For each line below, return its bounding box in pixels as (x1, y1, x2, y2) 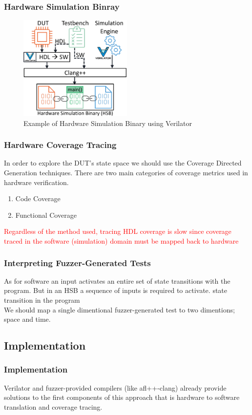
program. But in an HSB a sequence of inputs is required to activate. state (4, 285, 228, 295)
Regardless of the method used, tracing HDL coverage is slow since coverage (4, 226, 231, 236)
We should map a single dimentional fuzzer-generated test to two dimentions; (4, 304, 235, 314)
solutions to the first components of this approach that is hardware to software (4, 392, 240, 402)
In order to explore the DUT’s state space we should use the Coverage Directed (4, 158, 242, 168)
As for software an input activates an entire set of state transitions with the (4, 275, 231, 286)
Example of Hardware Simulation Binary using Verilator (23, 118, 192, 128)
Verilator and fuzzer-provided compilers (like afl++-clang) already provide (4, 382, 227, 393)
